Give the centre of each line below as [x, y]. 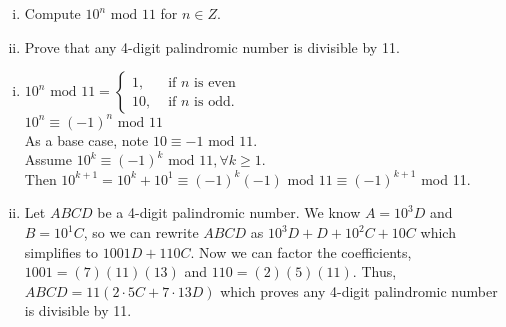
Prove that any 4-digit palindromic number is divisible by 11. [212, 46]
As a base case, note [86, 139]
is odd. [214, 101]
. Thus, [374, 271]
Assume [48, 159]
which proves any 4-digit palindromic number [359, 290]
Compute [52, 13]
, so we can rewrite [141, 232]
